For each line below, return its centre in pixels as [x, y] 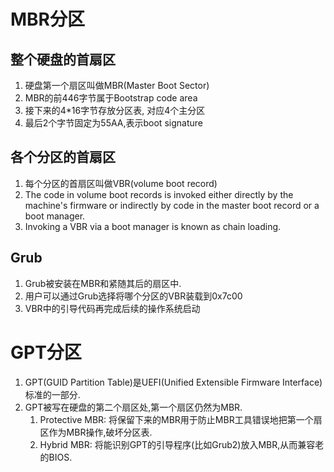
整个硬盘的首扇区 [63, 59]
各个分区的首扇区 [63, 157]
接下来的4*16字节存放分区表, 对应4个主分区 [115, 110]
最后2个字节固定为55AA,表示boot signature [113, 123]
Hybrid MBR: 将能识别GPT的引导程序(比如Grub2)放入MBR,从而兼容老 [182, 444]
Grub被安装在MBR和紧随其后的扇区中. [103, 283]
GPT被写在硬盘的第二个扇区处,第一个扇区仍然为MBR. [133, 407]
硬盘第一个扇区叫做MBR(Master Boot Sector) [117, 85]
